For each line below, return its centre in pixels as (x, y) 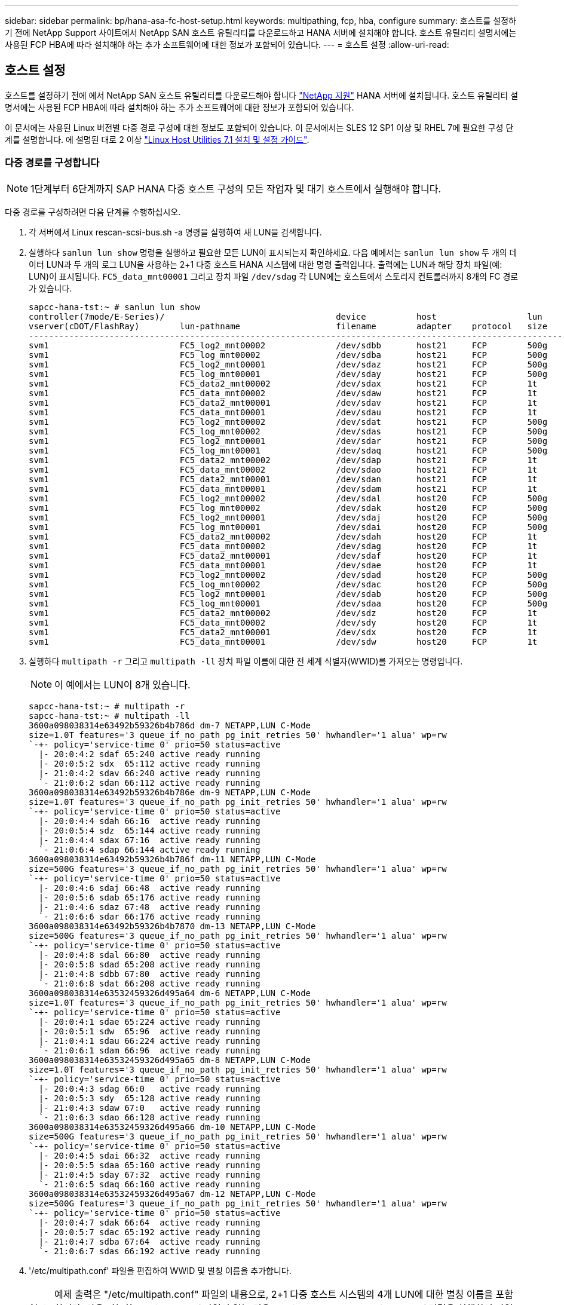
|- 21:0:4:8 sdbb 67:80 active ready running (149, 974)
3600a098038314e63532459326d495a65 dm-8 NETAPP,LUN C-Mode (170, 1060)
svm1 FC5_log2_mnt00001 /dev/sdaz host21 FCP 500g (288, 364)
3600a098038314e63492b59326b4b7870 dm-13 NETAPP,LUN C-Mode (172, 926)
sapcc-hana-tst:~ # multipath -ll (109, 716)
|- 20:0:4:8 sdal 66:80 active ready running (149, 955)
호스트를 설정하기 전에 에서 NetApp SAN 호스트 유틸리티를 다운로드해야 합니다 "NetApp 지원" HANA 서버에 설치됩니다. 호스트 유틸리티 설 (262, 95)
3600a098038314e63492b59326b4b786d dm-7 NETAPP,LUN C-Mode (170, 725)
